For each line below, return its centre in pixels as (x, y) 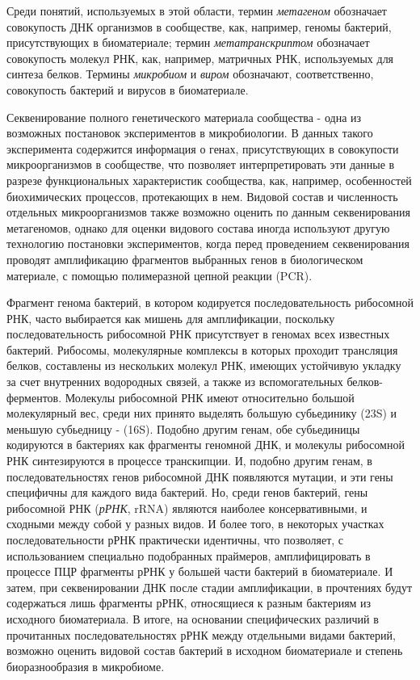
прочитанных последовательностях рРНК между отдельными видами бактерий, (201, 634)
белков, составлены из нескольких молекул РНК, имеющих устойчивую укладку (204, 365)
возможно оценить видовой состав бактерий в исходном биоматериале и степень (205, 651)
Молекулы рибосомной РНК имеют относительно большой (210, 397)
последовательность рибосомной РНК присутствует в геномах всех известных (198, 334)
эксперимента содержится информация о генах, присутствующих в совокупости (203, 148)
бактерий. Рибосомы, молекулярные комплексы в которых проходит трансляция (202, 349)
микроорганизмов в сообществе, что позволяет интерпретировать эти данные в (201, 164)
